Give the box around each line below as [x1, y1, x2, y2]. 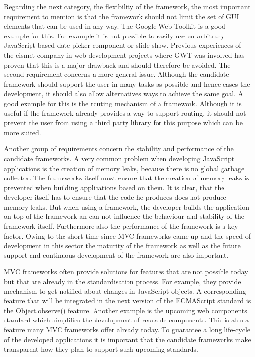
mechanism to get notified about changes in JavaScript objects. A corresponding [4, 286, 246, 296]
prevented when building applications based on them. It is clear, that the [4, 182, 224, 192]
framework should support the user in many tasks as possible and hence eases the [4, 78, 250, 89]
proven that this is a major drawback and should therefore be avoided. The [4, 59, 231, 70]
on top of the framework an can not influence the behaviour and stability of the [4, 211, 244, 221]
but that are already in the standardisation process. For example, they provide [4, 276, 241, 286]
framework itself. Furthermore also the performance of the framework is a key [4, 221, 238, 231]
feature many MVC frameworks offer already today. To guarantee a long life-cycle [4, 324, 251, 334]
